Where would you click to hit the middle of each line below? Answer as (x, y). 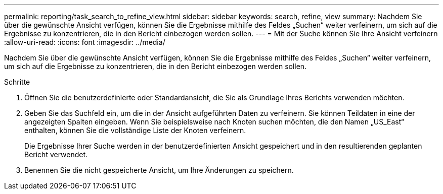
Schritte (17, 82)
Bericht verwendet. (56, 154)
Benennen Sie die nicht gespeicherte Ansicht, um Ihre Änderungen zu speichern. (159, 170)
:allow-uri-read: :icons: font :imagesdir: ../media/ (85, 42)
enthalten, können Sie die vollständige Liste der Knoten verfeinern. (135, 130)
